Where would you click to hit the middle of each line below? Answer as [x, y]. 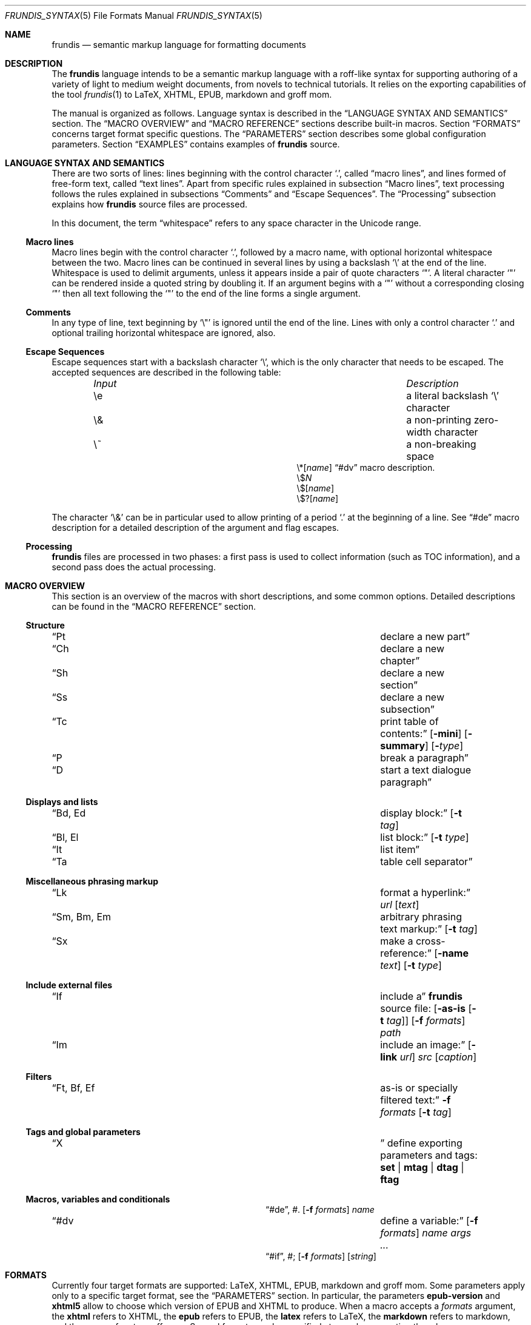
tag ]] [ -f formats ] [426, 1020]
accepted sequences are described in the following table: [166, 372]
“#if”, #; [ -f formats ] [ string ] [321, 1256]
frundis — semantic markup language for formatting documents [179, 45]
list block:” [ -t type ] [425, 837]
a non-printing [439, 420]
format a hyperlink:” [425, 892]
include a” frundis [422, 996]
